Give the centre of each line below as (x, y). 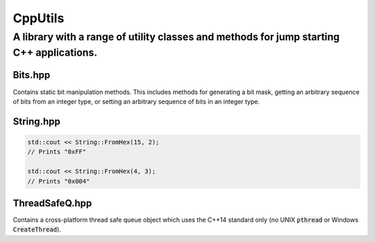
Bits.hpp (32, 75)
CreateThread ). (37, 229)
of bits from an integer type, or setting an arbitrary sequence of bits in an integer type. (136, 102)
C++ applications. (55, 53)
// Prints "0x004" (59, 181)
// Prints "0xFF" (57, 152)
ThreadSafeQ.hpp (52, 203)
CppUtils (39, 18)
